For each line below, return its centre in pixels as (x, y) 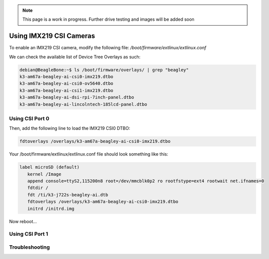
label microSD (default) (50, 167)
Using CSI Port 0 (29, 118)
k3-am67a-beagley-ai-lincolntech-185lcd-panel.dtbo (83, 104)
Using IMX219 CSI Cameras (52, 36)
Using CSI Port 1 (29, 234)
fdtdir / (38, 188)
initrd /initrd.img (51, 209)
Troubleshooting (30, 247)
